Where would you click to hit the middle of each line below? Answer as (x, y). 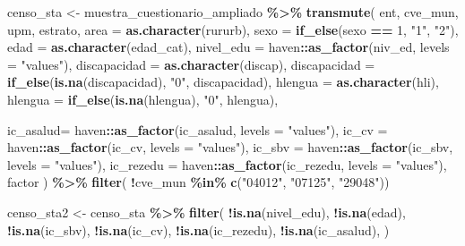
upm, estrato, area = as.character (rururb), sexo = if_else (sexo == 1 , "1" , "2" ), (233, 29)
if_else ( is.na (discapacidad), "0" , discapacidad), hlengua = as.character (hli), (223, 82)
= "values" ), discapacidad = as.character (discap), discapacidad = (191, 64)
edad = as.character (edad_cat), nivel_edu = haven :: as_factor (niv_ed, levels (228, 47)
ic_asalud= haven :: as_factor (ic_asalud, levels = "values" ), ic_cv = (198, 129)
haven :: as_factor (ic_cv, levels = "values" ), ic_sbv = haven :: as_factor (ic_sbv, (230, 147)
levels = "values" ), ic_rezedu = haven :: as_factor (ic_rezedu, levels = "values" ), (227, 164)
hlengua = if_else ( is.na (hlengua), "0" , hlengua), (143, 99)
